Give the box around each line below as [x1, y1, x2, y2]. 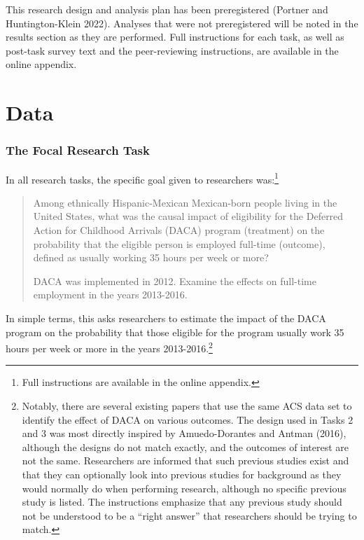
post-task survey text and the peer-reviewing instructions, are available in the [6, 43, 339, 57]
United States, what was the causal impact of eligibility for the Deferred [33, 209, 344, 223]
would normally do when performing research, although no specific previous [22, 480, 346, 495]
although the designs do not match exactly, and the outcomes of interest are [22, 439, 349, 454]
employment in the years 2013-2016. [33, 287, 188, 302]
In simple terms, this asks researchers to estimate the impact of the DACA [6, 310, 326, 325]
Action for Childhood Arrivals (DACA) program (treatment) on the [33, 223, 325, 237]
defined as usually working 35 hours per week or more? [33, 250, 269, 265]
